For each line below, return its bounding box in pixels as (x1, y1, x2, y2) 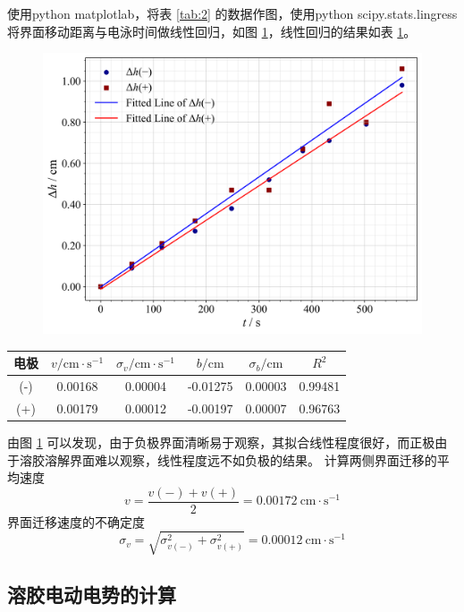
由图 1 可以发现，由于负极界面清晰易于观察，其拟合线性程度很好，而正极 (7, 432, 435, 451)
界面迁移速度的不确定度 (7, 512, 145, 531)
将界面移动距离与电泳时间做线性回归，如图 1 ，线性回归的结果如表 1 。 (7, 21, 417, 40)
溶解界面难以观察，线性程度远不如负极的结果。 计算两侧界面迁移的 (44, 450, 437, 469)
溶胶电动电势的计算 (7, 581, 176, 608)
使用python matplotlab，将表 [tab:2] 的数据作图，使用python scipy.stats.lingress (7, 4, 458, 22)
